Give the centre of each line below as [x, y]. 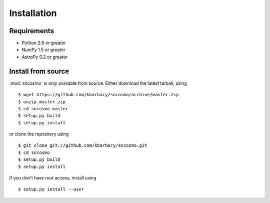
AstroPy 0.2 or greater [45, 57]
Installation [33, 13]
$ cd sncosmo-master [43, 109]
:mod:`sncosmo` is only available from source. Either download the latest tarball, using [98, 83]
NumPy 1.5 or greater [43, 50]
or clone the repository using [39, 134]
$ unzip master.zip [42, 102]
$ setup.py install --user [51, 189]
